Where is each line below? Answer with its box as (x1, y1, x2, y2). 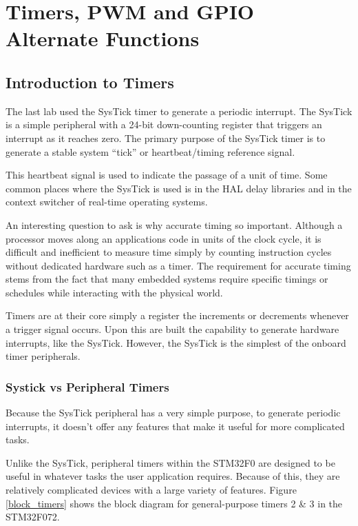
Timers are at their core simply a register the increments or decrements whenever (6, 308, 349, 323)
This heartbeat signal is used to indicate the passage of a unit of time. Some (6, 168, 328, 182)
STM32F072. (6, 509, 60, 524)
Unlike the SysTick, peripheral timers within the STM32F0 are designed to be (6, 455, 335, 469)
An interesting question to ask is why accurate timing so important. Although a (6, 217, 343, 232)
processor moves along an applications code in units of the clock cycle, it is (6, 231, 322, 245)
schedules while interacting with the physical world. (6, 285, 223, 299)
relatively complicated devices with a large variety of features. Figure (6, 483, 297, 497)
